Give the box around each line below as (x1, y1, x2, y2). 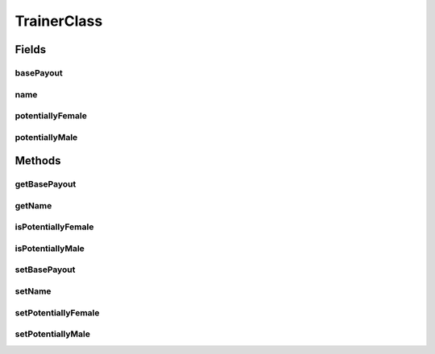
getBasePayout (14, 179, 77, 190)
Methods (14, 154, 61, 168)
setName (14, 286, 52, 297)
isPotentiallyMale (14, 242, 85, 253)
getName (14, 200, 52, 211)
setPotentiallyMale (14, 328, 90, 340)
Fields (14, 43, 47, 56)
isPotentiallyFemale (14, 221, 94, 233)
